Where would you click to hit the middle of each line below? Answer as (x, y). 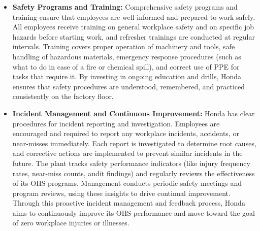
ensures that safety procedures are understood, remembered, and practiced (129, 86)
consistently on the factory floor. (63, 96)
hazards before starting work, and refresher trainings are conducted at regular (134, 36)
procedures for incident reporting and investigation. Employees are (116, 123)
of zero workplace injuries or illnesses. (71, 223)
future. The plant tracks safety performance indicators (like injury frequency (131, 163)
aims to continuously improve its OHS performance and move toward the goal (134, 212)
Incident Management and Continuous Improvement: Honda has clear (134, 113)
